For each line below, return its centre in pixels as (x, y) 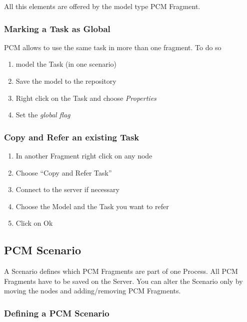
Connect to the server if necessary (67, 189)
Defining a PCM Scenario (57, 313)
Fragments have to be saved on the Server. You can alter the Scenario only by (123, 281)
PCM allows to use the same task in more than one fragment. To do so (113, 47)
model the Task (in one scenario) (66, 64)
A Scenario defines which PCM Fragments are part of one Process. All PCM (121, 271)
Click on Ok (34, 223)
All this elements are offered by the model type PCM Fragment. (102, 6)
